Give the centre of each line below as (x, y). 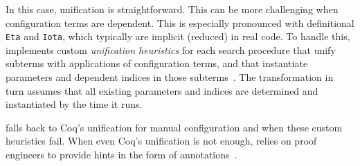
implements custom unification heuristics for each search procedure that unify (171, 49)
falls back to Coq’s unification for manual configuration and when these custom (174, 127)
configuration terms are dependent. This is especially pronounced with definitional (180, 22)
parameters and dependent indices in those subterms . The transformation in (170, 77)
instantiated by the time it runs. (74, 104)
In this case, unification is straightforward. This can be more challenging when (172, 9)
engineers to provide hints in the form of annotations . (121, 154)
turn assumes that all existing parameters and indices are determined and (162, 90)
